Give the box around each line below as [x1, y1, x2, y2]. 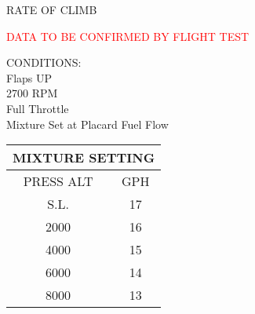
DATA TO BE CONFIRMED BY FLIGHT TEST [6, 27, 250, 44]
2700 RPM [6, 85, 58, 101]
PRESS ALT [23, 172, 93, 191]
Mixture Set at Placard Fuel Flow [6, 115, 169, 132]
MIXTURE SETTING [13, 148, 155, 167]
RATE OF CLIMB [6, 2, 97, 17]
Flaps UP [6, 69, 53, 86]
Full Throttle [6, 100, 69, 116]
